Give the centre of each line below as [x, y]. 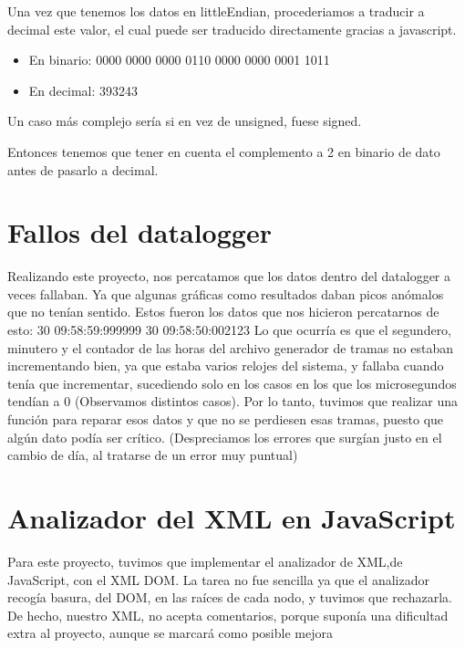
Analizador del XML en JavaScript [232, 517]
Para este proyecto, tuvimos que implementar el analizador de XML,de [205, 561]
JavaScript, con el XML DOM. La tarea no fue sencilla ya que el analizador [218, 579]
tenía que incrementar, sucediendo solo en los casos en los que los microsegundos [232, 383]
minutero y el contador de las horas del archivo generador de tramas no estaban [231, 347]
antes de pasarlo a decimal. [83, 169]
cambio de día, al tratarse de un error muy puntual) [153, 455]
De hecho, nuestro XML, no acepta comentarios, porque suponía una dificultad [228, 615]
